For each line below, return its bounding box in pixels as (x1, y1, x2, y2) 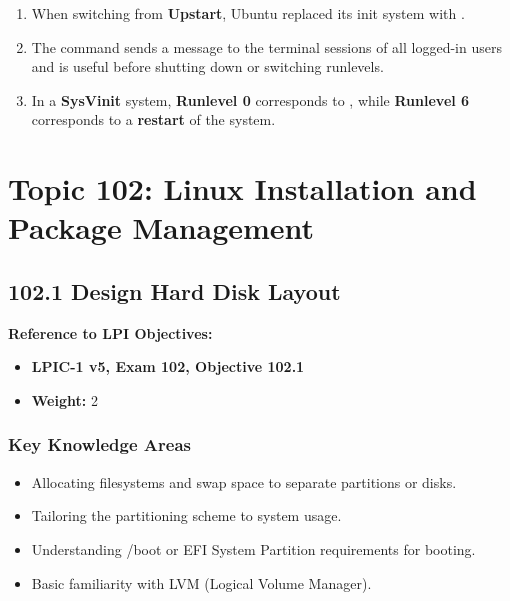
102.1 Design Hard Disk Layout (8, 275, 341, 306)
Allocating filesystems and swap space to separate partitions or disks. (31, 471, 457, 492)
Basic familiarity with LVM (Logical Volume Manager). (31, 572, 372, 593)
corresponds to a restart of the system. (31, 109, 276, 130)
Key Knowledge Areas (8, 432, 191, 457)
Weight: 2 (31, 389, 98, 410)
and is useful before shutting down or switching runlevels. (31, 56, 384, 77)
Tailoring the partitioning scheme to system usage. (31, 505, 342, 526)
